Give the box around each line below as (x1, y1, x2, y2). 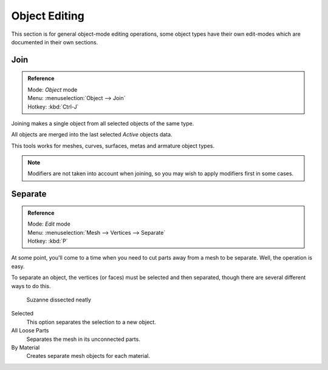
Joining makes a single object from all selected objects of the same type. (11, 119, 194, 127)
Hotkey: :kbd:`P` (27, 237, 68, 245)
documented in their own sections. (11, 38, 98, 45)
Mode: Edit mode (27, 220, 71, 227)
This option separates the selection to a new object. (26, 318, 156, 326)
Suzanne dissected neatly (26, 296, 91, 303)
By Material (11, 343, 40, 351)
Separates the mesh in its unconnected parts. (26, 335, 141, 343)
